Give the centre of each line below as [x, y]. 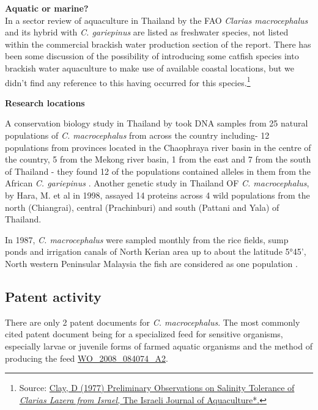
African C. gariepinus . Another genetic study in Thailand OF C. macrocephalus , [157, 183]
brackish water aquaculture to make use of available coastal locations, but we [150, 68]
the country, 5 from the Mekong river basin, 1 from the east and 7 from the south [158, 159]
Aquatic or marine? [47, 8]
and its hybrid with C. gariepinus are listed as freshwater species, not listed [147, 32]
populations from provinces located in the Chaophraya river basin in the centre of [158, 147]
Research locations [45, 102]
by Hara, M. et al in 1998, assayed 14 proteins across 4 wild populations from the [157, 195]
